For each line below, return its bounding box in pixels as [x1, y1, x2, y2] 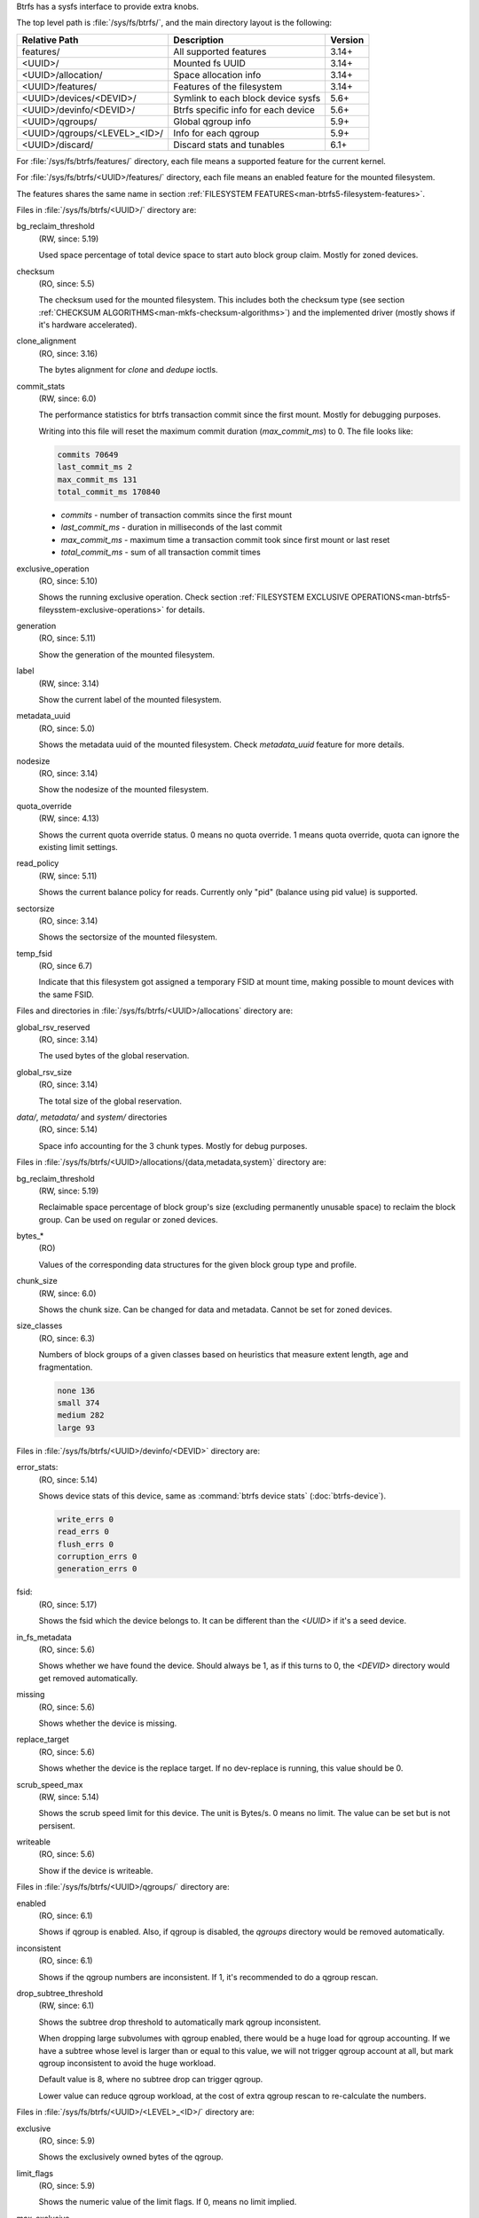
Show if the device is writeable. [38, 1865, 153, 1876]
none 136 [57, 1385, 96, 1396]
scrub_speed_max [16, 1779, 83, 1789]
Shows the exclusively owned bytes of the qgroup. [38, 2151, 224, 2162]
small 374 [57, 1397, 100, 1408]
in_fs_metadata [16, 1632, 73, 1642]
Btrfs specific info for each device [173, 103, 315, 115]
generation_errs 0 [57, 1564, 137, 1574]
